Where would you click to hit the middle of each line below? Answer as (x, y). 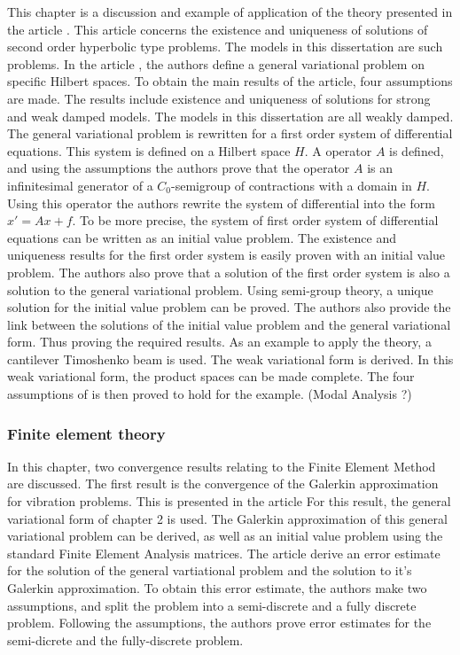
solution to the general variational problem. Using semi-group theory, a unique (220, 289)
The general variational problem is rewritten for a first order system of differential (230, 133)
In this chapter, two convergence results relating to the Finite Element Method (222, 466)
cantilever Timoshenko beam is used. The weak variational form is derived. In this (230, 359)
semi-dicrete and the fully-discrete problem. (125, 639)
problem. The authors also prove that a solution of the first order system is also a (229, 272)
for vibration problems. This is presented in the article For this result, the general (229, 501)
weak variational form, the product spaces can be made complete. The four (211, 376)
